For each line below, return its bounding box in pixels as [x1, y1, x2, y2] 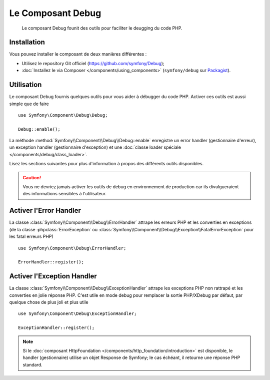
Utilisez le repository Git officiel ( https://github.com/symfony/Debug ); [21, 60, 164, 66]
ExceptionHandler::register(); [18, 325, 95, 330]
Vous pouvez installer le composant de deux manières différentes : [9, 51, 147, 57]
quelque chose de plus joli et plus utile [9, 299, 88, 305]
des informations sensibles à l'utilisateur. [22, 191, 107, 197]
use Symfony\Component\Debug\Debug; [18, 112, 108, 118]
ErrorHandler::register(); [18, 259, 84, 265]
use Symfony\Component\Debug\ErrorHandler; [18, 245, 126, 251]
